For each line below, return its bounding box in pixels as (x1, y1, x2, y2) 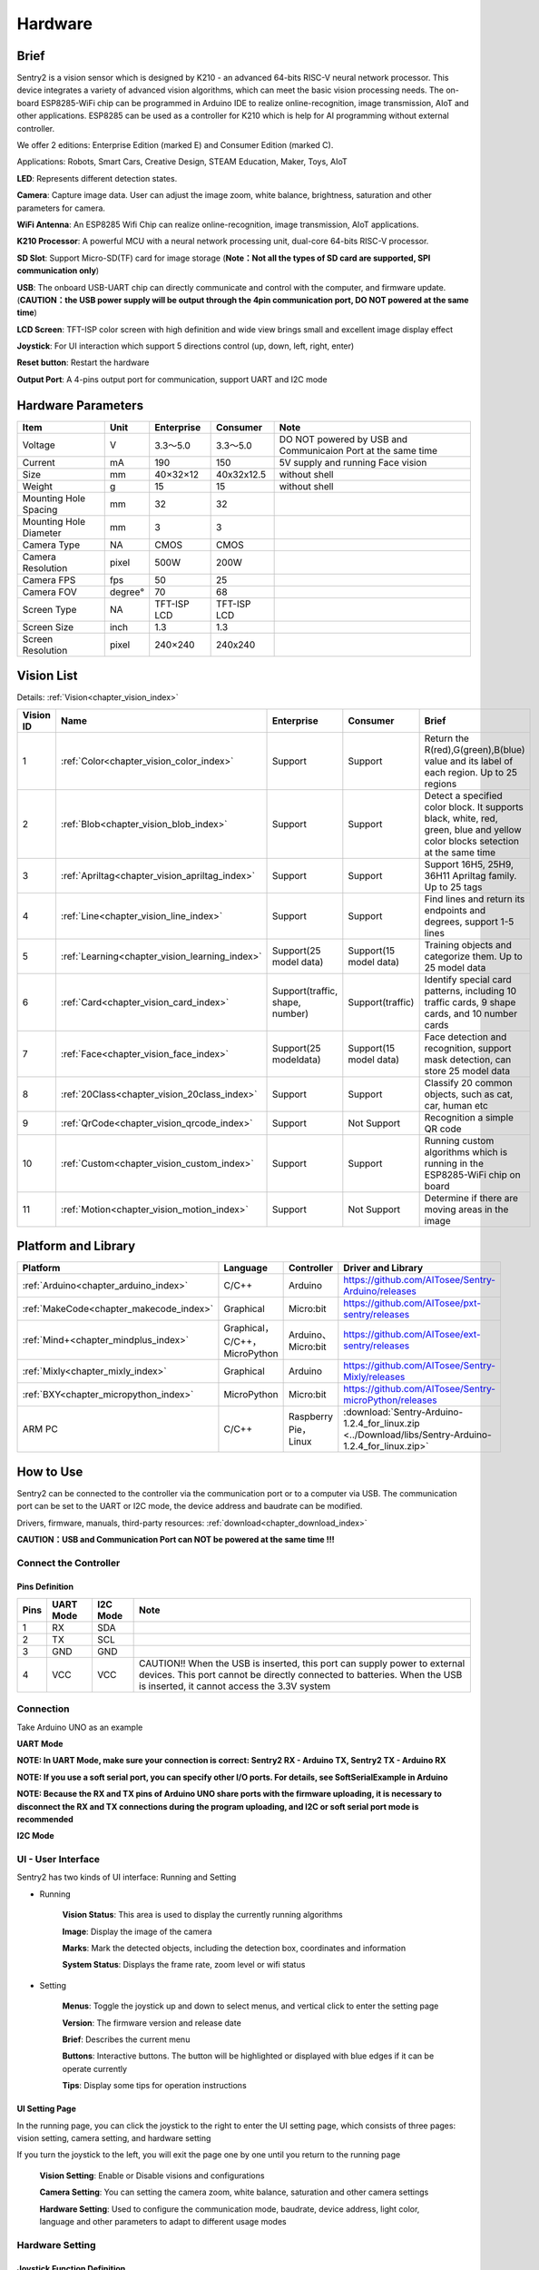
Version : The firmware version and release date (62, 2017, 242, 2028)
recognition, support (424, 1041, 512, 1054)
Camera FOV (22, 586, 77, 598)
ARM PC (22, 1423, 58, 1436)
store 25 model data (424, 1064, 511, 1077)
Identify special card (424, 972, 512, 985)
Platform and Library (16, 1239, 136, 1254)
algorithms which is (424, 1145, 508, 1158)
